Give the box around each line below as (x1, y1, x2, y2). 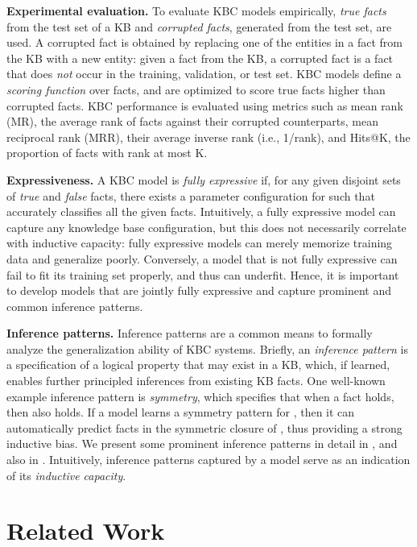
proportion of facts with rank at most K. (6, 144, 208, 161)
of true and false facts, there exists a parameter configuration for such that (6, 187, 375, 204)
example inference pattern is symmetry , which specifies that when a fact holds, (6, 387, 394, 404)
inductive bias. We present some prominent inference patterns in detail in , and (6, 435, 398, 452)
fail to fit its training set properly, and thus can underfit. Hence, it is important (6, 266, 399, 283)
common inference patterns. (6, 297, 143, 314)
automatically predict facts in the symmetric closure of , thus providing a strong (6, 419, 403, 436)
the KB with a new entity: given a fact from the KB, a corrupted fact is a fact (6, 49, 394, 66)
